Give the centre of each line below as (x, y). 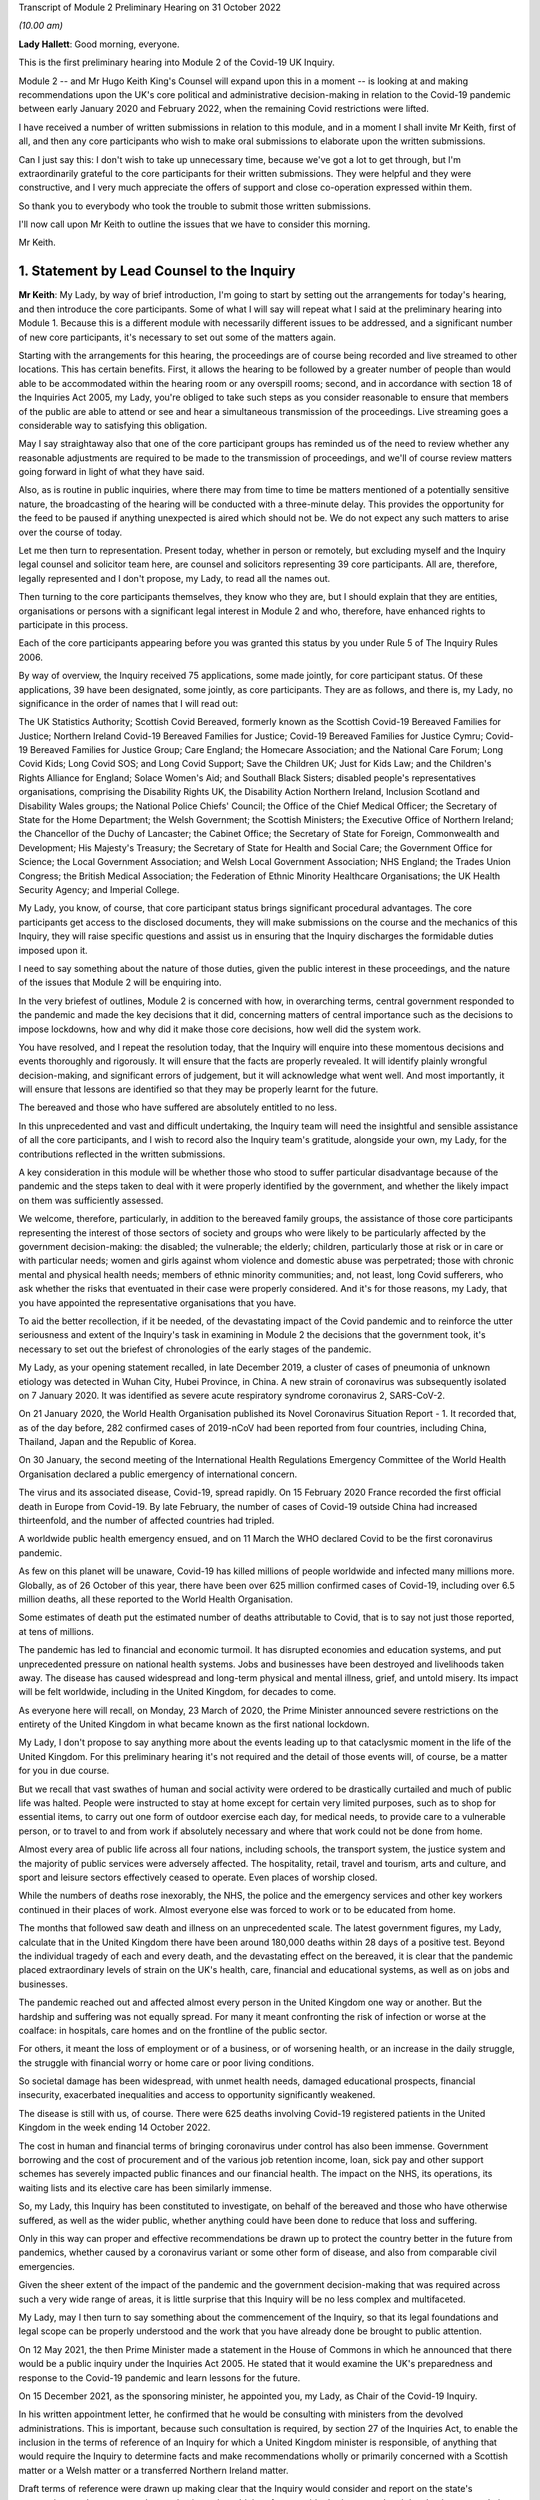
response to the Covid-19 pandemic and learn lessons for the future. (159, 2377)
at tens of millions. (56, 1631)
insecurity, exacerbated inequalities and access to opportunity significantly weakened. (197, 2095)
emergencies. (46, 2266)
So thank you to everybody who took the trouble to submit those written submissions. (195, 206)
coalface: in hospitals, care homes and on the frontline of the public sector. (173, 2030)
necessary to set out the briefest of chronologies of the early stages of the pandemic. (195, 1349)
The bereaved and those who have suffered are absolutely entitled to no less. (177, 1107)
